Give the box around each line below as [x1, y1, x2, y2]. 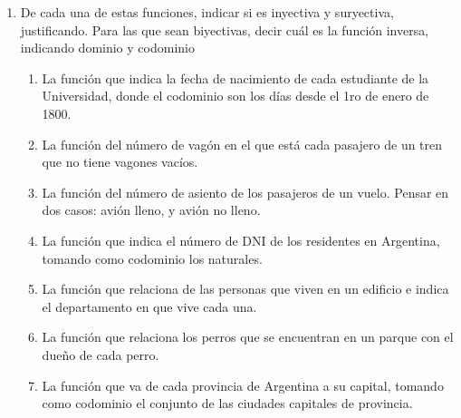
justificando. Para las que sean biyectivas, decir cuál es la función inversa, [20, 20, 429, 39]
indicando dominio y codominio [20, 38, 195, 57]
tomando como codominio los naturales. [42, 248, 263, 267]
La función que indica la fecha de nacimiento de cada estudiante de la [42, 68, 429, 87]
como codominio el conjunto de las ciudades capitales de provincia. [42, 394, 413, 413]
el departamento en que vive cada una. [42, 296, 257, 316]
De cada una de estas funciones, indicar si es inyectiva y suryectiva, [20, 3, 394, 21]
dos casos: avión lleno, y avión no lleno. [42, 200, 261, 219]
